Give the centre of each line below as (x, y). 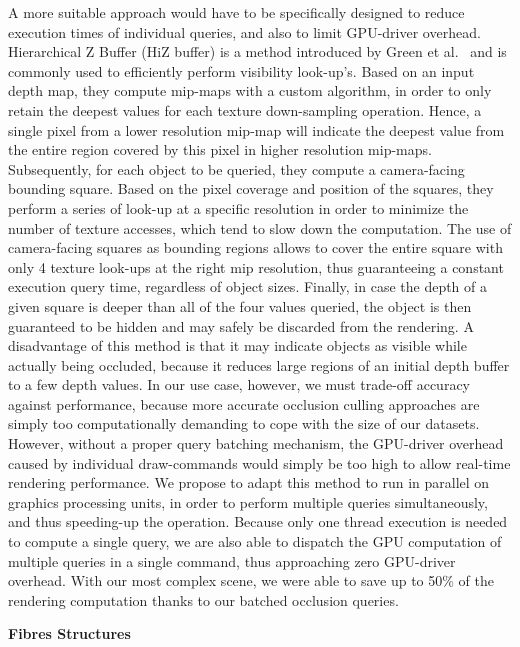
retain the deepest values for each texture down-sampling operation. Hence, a (245, 109)
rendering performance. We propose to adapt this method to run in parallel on (249, 482)
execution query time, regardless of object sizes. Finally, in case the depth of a (248, 286)
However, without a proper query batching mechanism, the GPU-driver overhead (256, 443)
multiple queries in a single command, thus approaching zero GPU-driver (232, 560)
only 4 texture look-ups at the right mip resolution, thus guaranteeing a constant (256, 266)
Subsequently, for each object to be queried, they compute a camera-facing (236, 168)
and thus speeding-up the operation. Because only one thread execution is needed (258, 521)
